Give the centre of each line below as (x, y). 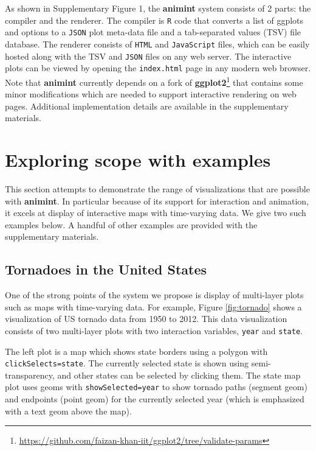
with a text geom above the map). (68, 411)
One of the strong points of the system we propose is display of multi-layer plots (154, 295)
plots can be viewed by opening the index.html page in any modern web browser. (158, 68)
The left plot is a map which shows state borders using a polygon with (136, 351)
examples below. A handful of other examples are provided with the (131, 224)
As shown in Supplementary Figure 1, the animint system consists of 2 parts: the (158, 8)
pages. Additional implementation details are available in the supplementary (147, 106)
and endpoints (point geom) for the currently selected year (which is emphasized (155, 399)
